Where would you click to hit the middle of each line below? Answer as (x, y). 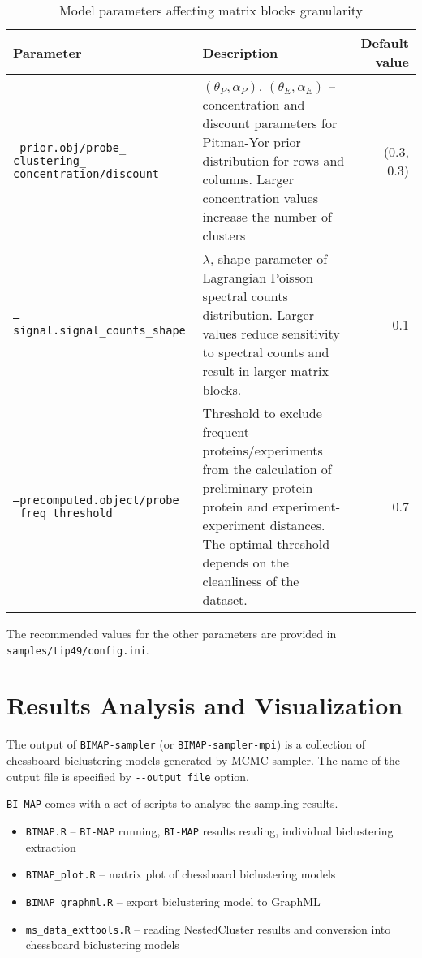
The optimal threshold (266, 544)
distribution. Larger (258, 315)
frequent (226, 432)
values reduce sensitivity (271, 333)
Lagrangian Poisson (258, 277)
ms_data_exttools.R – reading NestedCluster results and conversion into (208, 928)
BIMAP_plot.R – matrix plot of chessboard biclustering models (181, 874)
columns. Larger (248, 179)
